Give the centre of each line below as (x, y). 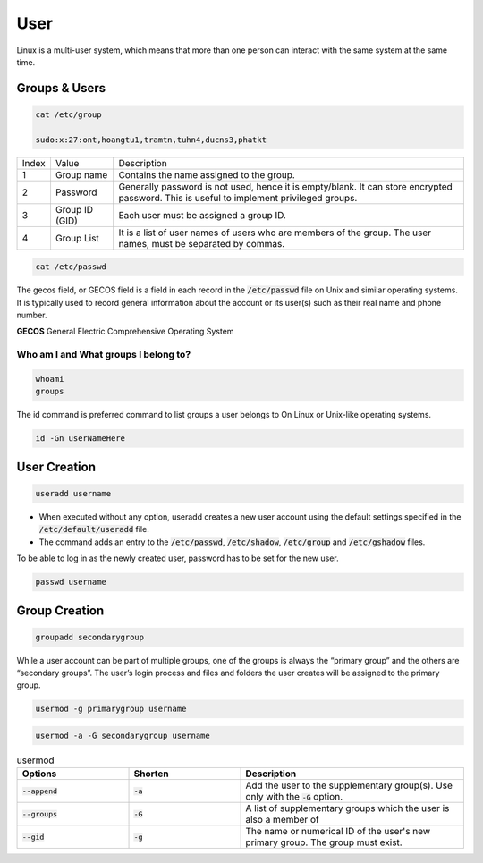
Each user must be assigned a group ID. (202, 215)
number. (32, 315)
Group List (77, 238)
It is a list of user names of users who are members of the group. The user (275, 233)
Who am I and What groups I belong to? (104, 355)
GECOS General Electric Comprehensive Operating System (125, 332)
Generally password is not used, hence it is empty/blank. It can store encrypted (286, 186)
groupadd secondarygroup (90, 637)
